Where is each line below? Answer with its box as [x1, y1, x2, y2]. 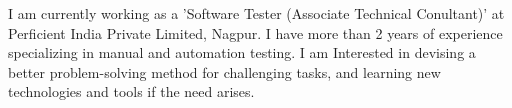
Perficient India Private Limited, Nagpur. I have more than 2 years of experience [8, 22, 503, 43]
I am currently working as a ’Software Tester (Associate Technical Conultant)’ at [8, 3, 505, 23]
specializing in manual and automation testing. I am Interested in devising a [8, 42, 476, 63]
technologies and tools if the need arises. [8, 81, 255, 102]
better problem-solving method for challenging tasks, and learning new [8, 61, 441, 82]
